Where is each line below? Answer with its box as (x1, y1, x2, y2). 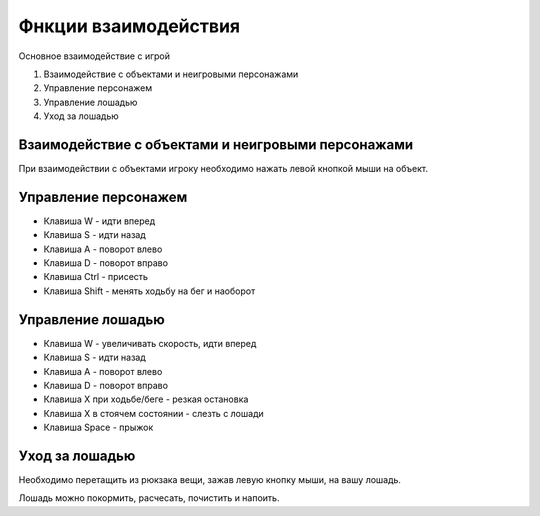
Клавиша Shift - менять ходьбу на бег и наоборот (43, 285, 256, 297)
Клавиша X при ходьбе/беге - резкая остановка (43, 393, 249, 405)
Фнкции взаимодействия (18, 15, 241, 37)
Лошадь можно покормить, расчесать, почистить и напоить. (18, 492, 280, 504)
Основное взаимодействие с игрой (18, 50, 170, 62)
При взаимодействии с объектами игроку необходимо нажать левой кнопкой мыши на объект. (18, 163, 429, 175)
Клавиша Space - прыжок (43, 421, 154, 434)
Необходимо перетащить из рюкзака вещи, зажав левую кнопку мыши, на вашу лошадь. (18, 474, 402, 486)
